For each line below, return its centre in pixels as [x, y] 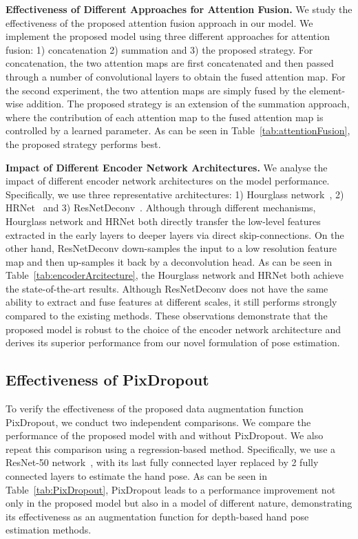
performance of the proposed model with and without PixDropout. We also [165, 435]
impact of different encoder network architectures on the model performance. [168, 181]
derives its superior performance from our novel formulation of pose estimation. [173, 342]
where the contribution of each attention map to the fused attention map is [165, 117]
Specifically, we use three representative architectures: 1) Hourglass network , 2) [175, 194]
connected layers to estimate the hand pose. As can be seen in [136, 476]
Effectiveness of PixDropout [107, 380]
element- [327, 90]
